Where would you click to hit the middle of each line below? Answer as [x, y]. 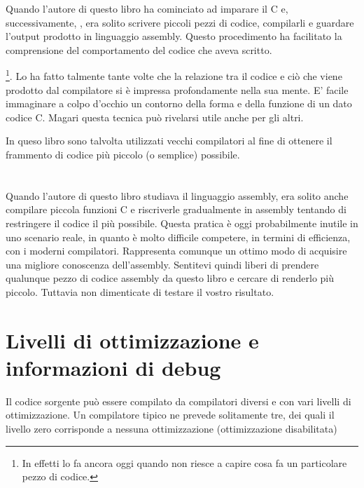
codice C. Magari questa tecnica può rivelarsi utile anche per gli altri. [155, 117]
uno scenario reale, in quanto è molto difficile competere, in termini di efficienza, [178, 237]
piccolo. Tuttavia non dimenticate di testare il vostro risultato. [140, 291]
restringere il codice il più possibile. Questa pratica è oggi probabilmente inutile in [182, 223]
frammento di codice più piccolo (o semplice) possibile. [123, 154]
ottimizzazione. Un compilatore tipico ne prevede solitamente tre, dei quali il [170, 415]
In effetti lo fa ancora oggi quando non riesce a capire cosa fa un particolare [184, 462]
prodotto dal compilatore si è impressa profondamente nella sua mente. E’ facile [177, 89]
